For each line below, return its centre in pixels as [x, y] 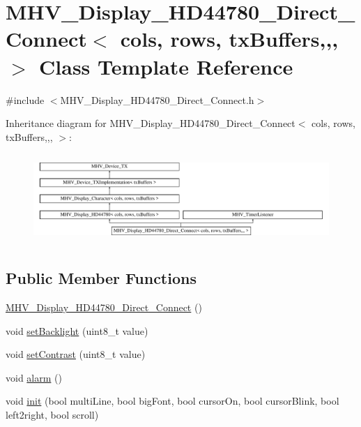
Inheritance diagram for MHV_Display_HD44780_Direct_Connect [151, 123]
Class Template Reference [166, 66]
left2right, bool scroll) [52, 415]
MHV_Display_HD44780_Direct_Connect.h [157, 99]
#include [25, 99]
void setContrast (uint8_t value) [76, 354]
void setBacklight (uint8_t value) [77, 330]
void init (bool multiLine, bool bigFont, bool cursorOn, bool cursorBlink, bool [172, 401]
